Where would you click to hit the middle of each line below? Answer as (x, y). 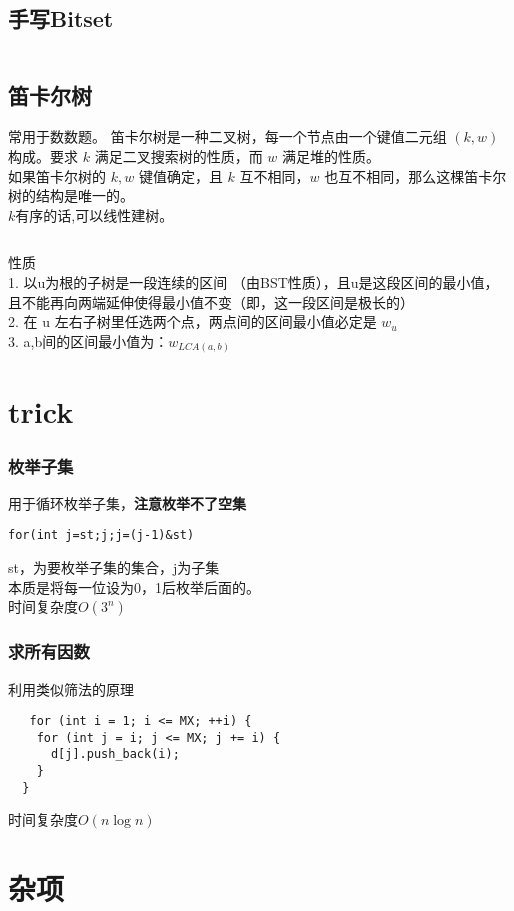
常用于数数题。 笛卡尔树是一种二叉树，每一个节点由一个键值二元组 (227, 136)
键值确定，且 (180, 175)
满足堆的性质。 (330, 156)
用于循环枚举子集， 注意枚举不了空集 (127, 502)
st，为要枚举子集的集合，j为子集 (114, 567)
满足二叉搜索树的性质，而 (178, 156)
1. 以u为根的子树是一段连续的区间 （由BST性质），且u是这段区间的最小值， (253, 281)
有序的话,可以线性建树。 (94, 214)
